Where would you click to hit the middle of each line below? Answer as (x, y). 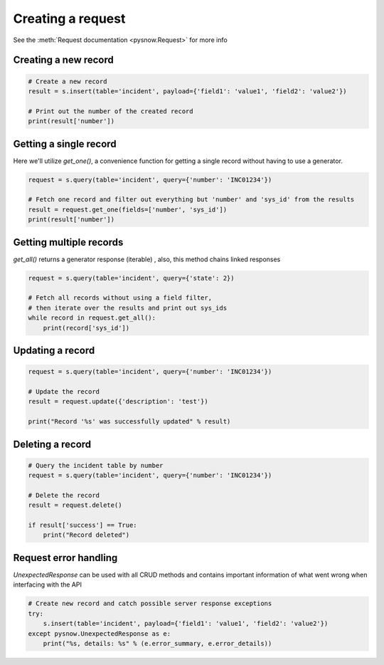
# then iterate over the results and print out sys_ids (128, 308)
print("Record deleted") (86, 535)
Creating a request (69, 19)
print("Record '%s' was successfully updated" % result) (129, 421)
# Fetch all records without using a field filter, (120, 298)
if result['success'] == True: (83, 525)
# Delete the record (64, 495)
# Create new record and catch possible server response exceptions (150, 604)
